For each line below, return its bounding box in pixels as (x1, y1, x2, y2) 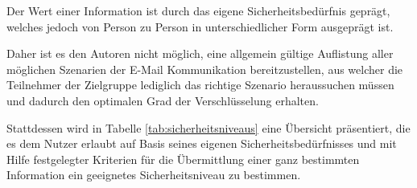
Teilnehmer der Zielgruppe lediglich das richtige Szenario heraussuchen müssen (6, 76, 394, 93)
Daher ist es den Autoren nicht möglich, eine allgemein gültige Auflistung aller (6, 45, 394, 62)
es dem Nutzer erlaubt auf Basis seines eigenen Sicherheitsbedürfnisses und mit (6, 135, 397, 152)
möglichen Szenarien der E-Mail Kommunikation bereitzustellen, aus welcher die (6, 60, 403, 77)
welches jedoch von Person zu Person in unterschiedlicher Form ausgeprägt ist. (6, 18, 394, 35)
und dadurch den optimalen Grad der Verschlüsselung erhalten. (6, 92, 319, 108)
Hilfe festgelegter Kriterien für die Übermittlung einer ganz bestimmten (6, 150, 360, 167)
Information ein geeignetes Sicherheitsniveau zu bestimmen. (6, 166, 301, 183)
